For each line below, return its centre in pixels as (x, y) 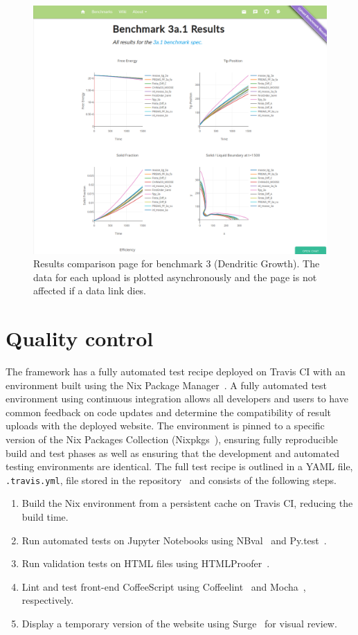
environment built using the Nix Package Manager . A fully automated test (167, 385)
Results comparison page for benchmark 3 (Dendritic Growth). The (177, 263)
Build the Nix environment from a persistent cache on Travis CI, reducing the (187, 503)
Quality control (80, 338)
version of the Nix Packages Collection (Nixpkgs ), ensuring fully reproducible (172, 439)
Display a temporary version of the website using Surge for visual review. (179, 624)
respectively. (48, 600)
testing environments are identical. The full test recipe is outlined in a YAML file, (179, 466)
